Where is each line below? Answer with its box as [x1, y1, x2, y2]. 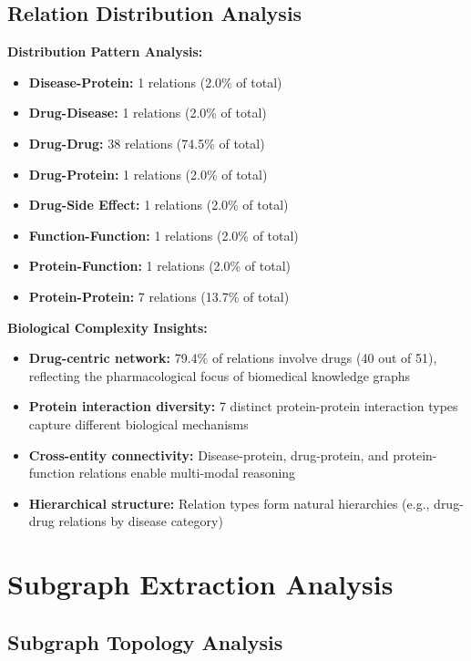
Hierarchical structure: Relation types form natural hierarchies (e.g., [28, 493, 430, 512]
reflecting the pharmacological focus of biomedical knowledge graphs [28, 366, 411, 385]
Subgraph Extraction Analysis [7, 565, 394, 603]
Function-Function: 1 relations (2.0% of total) [28, 225, 299, 244]
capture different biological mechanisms [28, 414, 249, 433]
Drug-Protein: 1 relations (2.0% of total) [28, 164, 268, 183]
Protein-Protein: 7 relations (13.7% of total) [28, 286, 290, 305]
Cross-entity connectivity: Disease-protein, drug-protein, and [28, 445, 389, 464]
